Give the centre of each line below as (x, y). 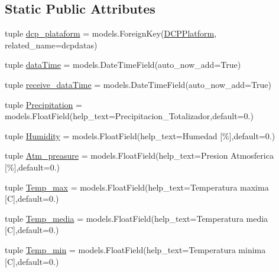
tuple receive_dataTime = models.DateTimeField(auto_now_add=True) (138, 84)
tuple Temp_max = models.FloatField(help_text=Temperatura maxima (137, 187)
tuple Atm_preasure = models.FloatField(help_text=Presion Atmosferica (139, 155)
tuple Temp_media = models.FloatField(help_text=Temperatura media (137, 218)
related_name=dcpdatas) (51, 45)
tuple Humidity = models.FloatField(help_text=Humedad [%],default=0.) (140, 135)
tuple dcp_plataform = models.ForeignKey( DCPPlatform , (111, 33)
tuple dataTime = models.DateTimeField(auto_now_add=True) (123, 65)
